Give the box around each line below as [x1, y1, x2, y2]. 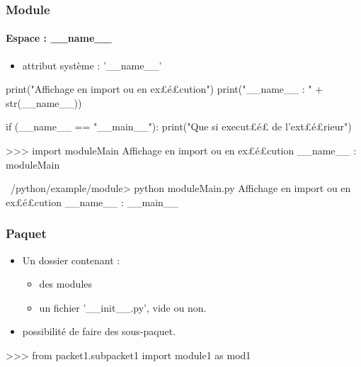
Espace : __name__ [6, 30, 112, 45]
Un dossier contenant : [22, 252, 120, 267]
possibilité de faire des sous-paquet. [22, 324, 176, 339]
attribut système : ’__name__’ [22, 57, 162, 72]
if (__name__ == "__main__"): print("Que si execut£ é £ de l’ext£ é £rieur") [6, 119, 352, 134]
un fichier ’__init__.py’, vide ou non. [39, 300, 207, 315]
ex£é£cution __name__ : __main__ [6, 194, 178, 209]
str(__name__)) [6, 95, 82, 110]
